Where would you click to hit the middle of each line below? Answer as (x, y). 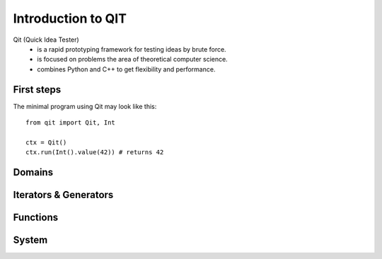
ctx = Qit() (46, 142)
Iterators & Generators (63, 195)
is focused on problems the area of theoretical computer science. (132, 59)
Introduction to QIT (70, 18)
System (30, 240)
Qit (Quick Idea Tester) (46, 40)
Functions (36, 218)
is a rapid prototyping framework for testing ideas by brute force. (132, 49)
